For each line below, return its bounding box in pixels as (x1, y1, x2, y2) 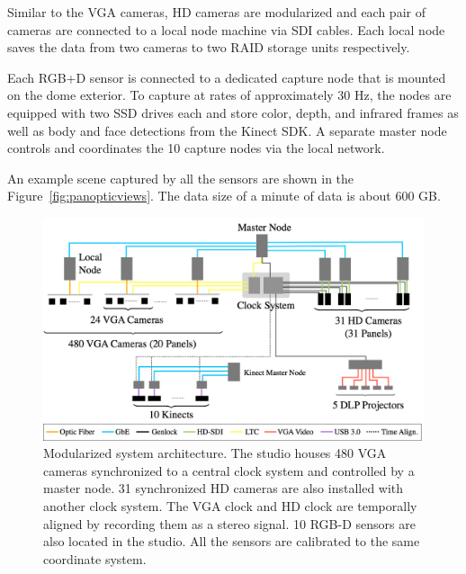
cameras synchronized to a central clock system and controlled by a (43, 461, 415, 480)
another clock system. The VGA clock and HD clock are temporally (43, 496, 417, 515)
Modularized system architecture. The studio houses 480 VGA (43, 444, 387, 462)
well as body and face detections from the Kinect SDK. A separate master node (7, 121, 447, 139)
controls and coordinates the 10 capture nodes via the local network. (7, 139, 385, 157)
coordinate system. (43, 549, 147, 568)
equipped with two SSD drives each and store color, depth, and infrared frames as (7, 103, 459, 121)
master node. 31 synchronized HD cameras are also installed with (43, 479, 404, 498)
